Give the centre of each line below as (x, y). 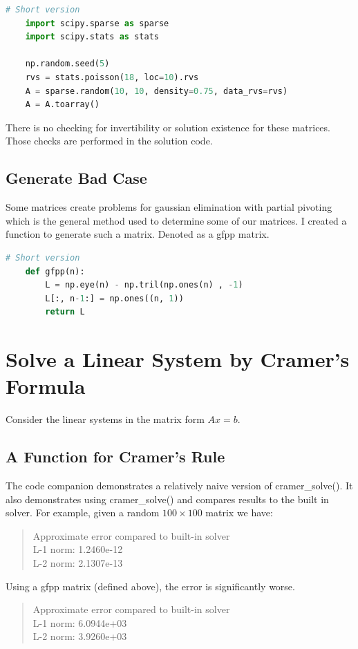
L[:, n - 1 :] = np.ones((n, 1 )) (114, 298)
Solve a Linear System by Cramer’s (178, 359)
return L (65, 312)
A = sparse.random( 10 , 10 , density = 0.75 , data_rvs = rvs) (157, 91)
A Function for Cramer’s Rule (115, 457)
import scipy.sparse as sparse (97, 23)
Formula (46, 386)
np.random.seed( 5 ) (67, 64)
